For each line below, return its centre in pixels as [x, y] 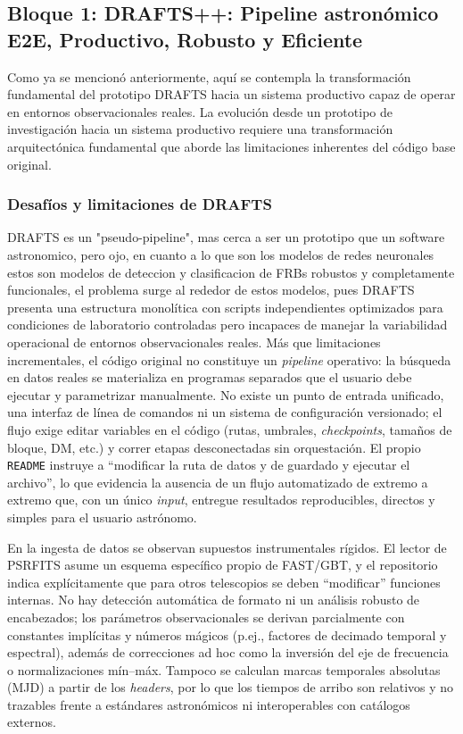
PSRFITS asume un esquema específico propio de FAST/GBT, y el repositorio [223, 565]
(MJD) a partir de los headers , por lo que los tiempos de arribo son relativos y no [231, 687]
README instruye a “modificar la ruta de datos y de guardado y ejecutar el [209, 465]
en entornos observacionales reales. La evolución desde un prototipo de [200, 111]
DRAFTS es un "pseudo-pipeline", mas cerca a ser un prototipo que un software [226, 237]
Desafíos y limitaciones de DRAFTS [140, 204]
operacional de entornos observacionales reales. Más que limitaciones [194, 342]
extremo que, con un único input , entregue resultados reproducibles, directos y [221, 500]
